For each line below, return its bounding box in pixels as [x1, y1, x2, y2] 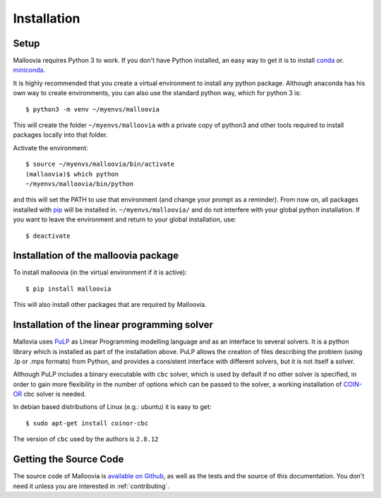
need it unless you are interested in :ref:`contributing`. [13, 482, 169, 490]
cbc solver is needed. [23, 390, 87, 399]
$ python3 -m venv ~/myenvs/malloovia [25, 105, 160, 113]
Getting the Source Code [13, 454, 124, 466]
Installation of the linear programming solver [13, 319, 214, 331]
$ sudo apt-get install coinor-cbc [25, 419, 149, 427]
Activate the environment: [13, 143, 88, 152]
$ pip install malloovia [25, 284, 111, 293]
